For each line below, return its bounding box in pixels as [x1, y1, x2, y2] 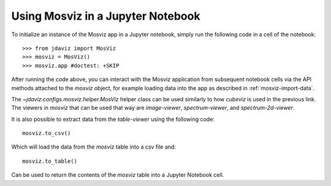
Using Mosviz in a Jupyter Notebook [11, 9, 200, 23]
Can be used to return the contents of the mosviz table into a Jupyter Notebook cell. [11, 171, 224, 179]
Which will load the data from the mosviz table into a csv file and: [11, 143, 176, 150]
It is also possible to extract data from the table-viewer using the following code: [11, 115, 215, 123]
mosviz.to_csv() [22, 130, 71, 137]
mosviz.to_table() [22, 157, 78, 165]
